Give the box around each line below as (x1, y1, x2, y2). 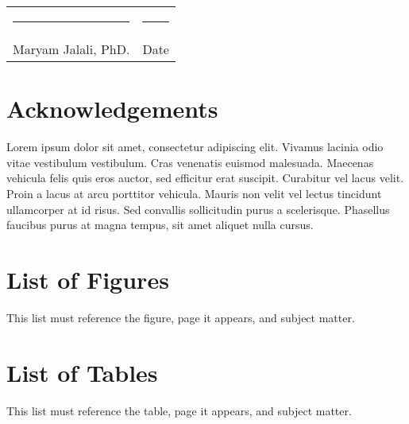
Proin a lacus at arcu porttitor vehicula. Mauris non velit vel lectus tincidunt (6, 185, 382, 201)
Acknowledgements (6, 92, 218, 125)
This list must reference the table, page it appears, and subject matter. (6, 402, 352, 418)
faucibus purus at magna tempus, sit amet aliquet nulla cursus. (6, 216, 314, 233)
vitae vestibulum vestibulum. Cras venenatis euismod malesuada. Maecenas (6, 154, 374, 170)
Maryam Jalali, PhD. (13, 40, 130, 58)
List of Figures (6, 263, 169, 295)
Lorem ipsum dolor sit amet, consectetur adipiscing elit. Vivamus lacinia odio (6, 138, 384, 155)
